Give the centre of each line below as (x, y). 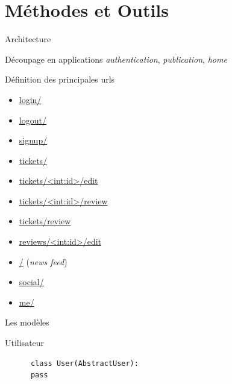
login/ (30, 99)
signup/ (33, 140)
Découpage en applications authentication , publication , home (116, 59)
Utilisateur (25, 343)
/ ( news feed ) (43, 261)
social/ (31, 282)
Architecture (28, 39)
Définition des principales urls (60, 79)
